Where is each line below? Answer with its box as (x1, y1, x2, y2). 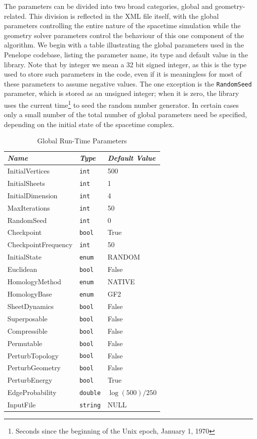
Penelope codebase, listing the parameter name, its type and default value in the (4, 49, 248, 59)
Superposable (7, 313, 48, 323)
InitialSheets (7, 177, 45, 188)
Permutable (7, 338, 43, 348)
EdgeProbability (7, 387, 57, 397)
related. (4, 10, 27, 21)
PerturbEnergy (7, 375, 52, 385)
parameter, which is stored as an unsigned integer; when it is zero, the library (4, 88, 239, 98)
